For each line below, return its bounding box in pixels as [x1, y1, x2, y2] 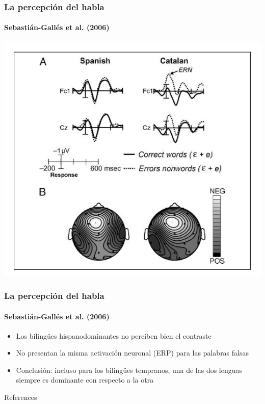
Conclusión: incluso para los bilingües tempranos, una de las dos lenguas [16, 364, 243, 375]
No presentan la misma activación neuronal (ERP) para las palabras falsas [16, 347, 249, 358]
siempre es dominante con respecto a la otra [16, 374, 154, 385]
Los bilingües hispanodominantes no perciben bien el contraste [16, 330, 211, 341]
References [4, 392, 37, 402]
